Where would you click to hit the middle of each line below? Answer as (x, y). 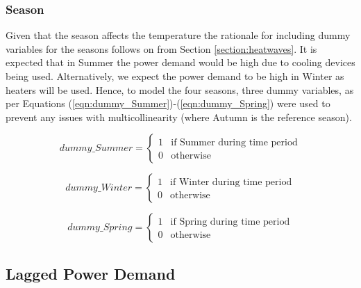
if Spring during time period (230, 222)
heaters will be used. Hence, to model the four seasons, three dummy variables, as (180, 89)
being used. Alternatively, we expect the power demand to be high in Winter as (175, 76)
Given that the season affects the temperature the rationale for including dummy (178, 35)
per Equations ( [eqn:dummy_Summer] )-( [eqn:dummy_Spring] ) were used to (168, 103)
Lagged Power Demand (91, 273)
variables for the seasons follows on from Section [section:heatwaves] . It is (161, 48)
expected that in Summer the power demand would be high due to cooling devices (180, 62)
